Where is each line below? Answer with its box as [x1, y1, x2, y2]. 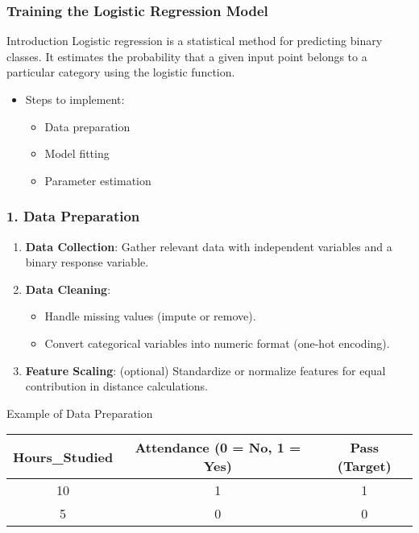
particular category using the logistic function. [6, 64, 235, 81]
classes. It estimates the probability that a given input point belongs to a [6, 48, 367, 64]
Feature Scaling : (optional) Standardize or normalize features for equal [25, 362, 386, 378]
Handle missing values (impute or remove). [44, 308, 256, 324]
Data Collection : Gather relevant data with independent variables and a [25, 238, 392, 254]
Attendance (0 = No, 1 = [135, 438, 301, 457]
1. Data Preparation [6, 206, 140, 226]
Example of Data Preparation [6, 404, 153, 421]
